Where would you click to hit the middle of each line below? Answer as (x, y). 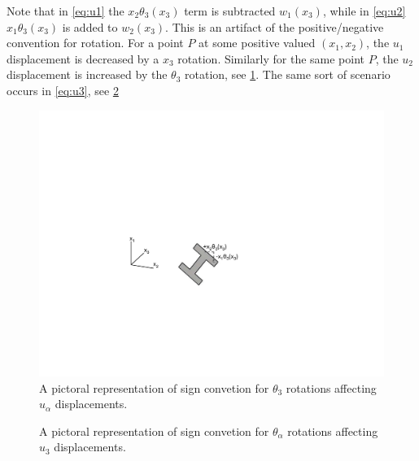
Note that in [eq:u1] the (65, 11)
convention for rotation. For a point (95, 43)
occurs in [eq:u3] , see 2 (63, 90)
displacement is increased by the (87, 74)
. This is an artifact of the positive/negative (275, 26)
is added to (90, 26)
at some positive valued (257, 43)
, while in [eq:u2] (364, 11)
